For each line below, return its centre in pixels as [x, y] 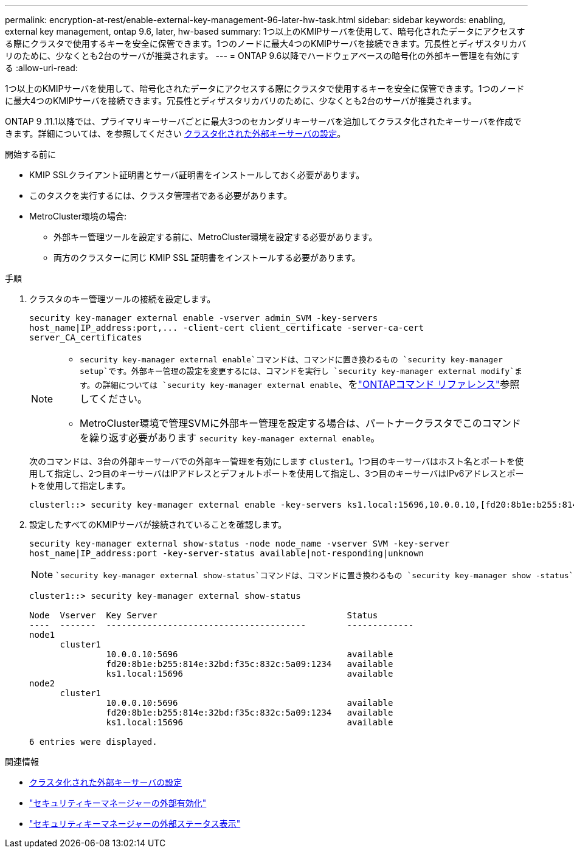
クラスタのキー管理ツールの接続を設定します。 [123, 299]
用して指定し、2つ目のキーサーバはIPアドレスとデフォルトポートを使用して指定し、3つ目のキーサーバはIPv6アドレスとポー [277, 473]
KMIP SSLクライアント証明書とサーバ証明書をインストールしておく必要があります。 [197, 175]
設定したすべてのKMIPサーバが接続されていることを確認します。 [158, 524]
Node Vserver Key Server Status [204, 615]
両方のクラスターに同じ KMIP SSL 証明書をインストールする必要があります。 [207, 257]
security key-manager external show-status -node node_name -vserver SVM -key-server [240, 544]
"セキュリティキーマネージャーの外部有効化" [118, 803]
